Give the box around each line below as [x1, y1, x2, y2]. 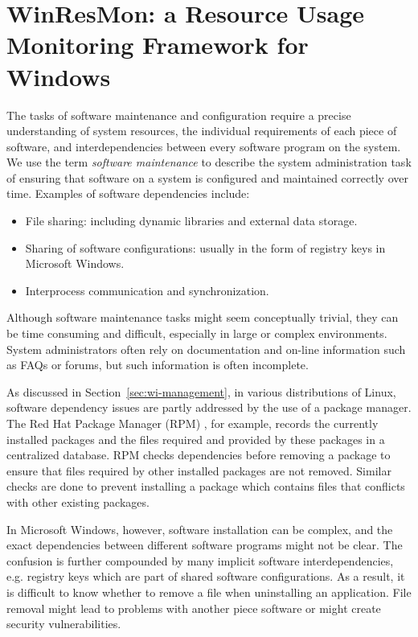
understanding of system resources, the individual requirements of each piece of [6, 122, 397, 139]
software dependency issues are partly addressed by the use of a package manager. [6, 399, 412, 416]
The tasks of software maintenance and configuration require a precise [6, 106, 351, 123]
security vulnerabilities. [6, 615, 121, 632]
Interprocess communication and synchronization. [25, 282, 269, 298]
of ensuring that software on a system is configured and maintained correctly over [6, 169, 408, 186]
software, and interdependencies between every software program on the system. [6, 138, 401, 154]
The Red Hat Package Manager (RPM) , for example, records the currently [6, 415, 379, 431]
